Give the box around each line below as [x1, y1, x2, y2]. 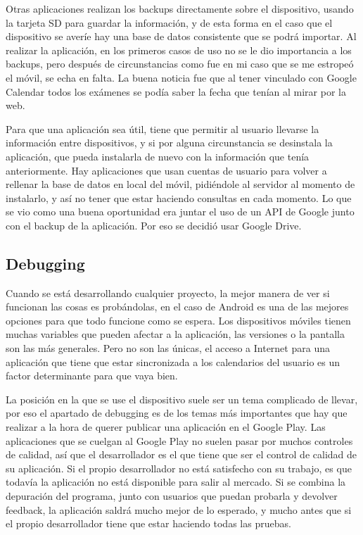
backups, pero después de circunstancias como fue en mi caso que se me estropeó [6, 56, 354, 71]
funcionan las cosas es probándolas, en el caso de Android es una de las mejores [6, 299, 349, 314]
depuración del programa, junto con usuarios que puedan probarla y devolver [6, 489, 338, 503]
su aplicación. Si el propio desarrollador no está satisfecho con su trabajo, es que [6, 460, 352, 475]
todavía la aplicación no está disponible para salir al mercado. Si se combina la [6, 474, 346, 489]
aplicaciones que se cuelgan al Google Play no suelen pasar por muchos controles [6, 433, 353, 448]
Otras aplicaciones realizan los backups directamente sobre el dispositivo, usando [6, 1, 354, 15]
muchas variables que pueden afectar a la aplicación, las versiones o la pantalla [6, 327, 345, 341]
